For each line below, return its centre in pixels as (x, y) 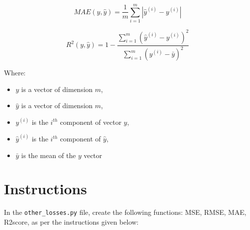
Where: (15, 72)
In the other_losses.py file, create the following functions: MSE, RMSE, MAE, (125, 212)
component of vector (91, 122)
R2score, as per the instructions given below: (71, 222)
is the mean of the (49, 155)
